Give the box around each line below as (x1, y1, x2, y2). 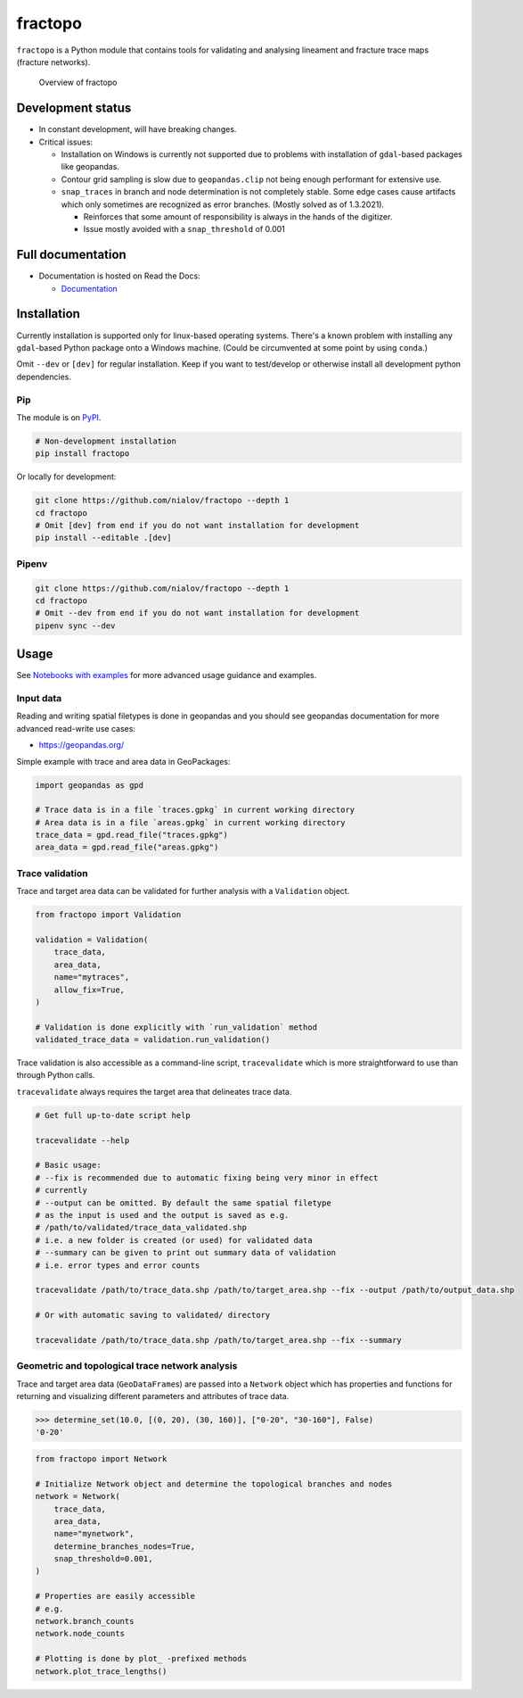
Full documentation (16, 247, 127, 262)
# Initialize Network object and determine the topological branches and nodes (35, 1479, 393, 1489)
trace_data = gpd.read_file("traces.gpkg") (35, 830, 229, 841)
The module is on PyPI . (16, 411, 102, 423)
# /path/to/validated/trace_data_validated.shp (35, 1222, 247, 1233)
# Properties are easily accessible (35, 1591, 196, 1602)
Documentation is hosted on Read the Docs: (38, 270, 200, 281)
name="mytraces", (53, 973, 130, 982)
